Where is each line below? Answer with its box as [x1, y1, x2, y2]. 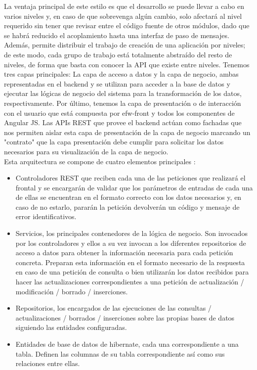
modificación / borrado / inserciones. [15, 286, 128, 296]
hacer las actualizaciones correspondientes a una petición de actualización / [15, 277, 244, 287]
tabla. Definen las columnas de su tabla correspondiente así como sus [15, 348, 225, 359]
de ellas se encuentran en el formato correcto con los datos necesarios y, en [15, 192, 242, 202]
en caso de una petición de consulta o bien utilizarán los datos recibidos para [15, 267, 249, 277]
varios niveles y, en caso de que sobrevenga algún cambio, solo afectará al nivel [4, 10, 242, 21]
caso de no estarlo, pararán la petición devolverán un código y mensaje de [15, 201, 240, 212]
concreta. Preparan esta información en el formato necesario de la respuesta [15, 257, 245, 267]
